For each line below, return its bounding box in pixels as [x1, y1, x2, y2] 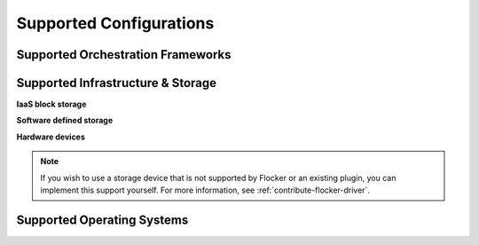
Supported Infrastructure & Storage [16, 75, 217, 91]
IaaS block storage [16, 99, 87, 110]
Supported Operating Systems [16, 212, 189, 227]
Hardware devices [16, 131, 86, 142]
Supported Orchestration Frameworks [16, 47, 232, 62]
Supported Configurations [16, 13, 215, 33]
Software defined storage [16, 115, 114, 126]
